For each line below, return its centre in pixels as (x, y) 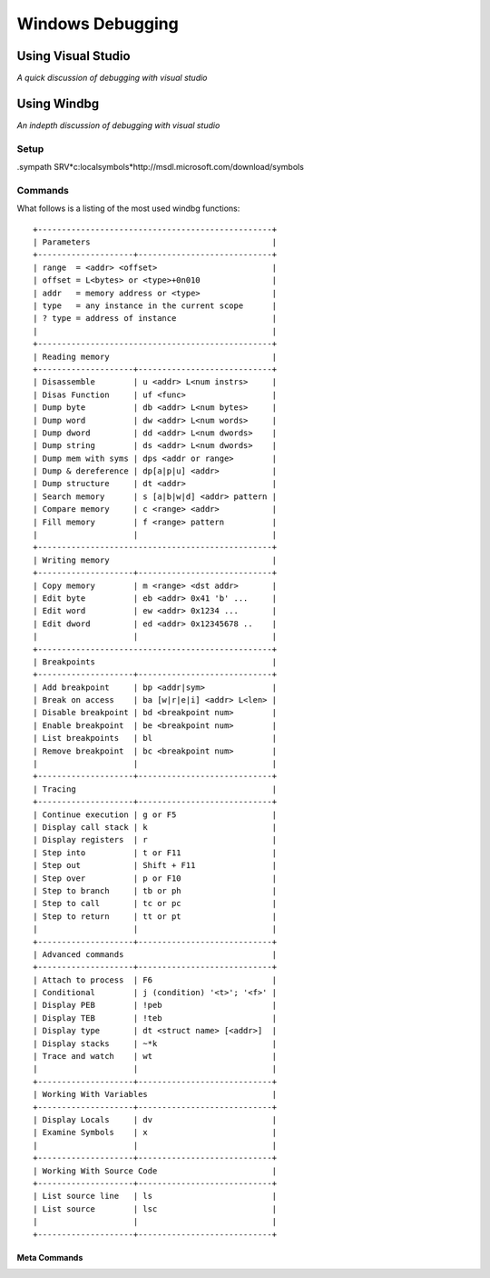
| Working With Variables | (155, 1094)
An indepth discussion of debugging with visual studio (118, 125)
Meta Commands (50, 1257)
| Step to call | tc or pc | (155, 904)
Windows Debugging (98, 24)
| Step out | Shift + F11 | (155, 865)
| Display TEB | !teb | (155, 1018)
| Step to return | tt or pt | (155, 916)
